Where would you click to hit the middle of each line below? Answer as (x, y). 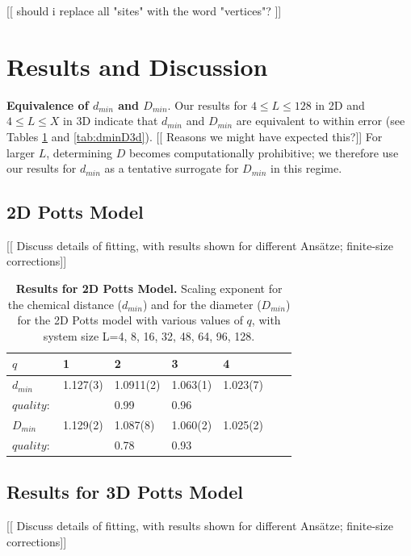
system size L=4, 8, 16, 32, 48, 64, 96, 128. (149, 335)
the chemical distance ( (65, 304)
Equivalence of (48, 105)
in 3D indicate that (111, 121)
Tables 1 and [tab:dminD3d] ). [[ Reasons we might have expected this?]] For (195, 136)
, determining (80, 152)
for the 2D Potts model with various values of (130, 320)
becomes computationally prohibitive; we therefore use (264, 152)
